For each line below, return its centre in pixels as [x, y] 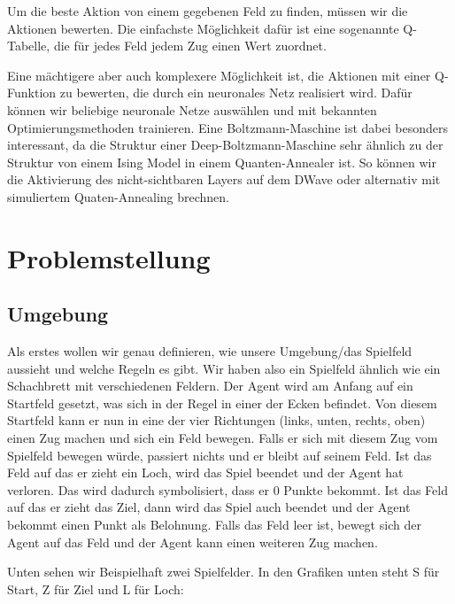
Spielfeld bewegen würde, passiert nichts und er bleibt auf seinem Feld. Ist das [220, 455]
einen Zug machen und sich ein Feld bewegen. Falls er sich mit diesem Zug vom [223, 438]
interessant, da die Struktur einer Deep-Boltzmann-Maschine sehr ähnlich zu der [225, 145]
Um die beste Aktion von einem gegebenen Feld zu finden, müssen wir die [208, 11]
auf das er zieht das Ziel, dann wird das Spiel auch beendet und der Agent [209, 507]
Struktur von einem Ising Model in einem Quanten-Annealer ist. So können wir [222, 162]
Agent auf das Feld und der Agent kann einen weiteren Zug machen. [193, 542]
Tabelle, [29, 46]
